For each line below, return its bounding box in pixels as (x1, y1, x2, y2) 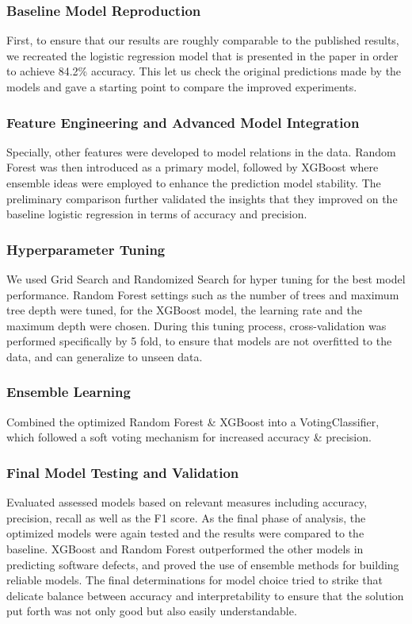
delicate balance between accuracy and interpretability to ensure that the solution (6, 587, 404, 603)
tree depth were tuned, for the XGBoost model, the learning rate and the (6, 302, 362, 318)
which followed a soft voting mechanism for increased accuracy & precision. (6, 429, 372, 445)
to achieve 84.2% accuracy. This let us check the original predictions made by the (6, 63, 402, 79)
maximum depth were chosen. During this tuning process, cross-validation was (6, 317, 387, 333)
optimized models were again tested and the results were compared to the (6, 525, 364, 541)
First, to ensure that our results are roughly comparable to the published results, (6, 32, 399, 48)
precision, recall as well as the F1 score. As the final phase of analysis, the (6, 509, 366, 526)
